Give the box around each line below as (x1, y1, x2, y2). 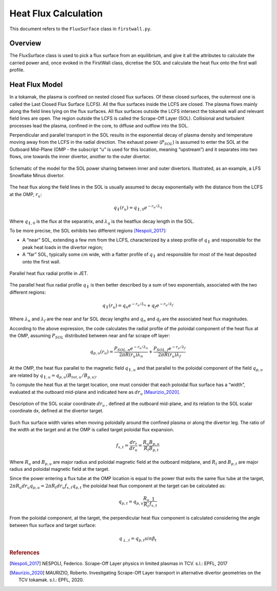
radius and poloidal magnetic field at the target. (9, 466, 110, 472)
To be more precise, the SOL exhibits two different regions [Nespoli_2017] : (9, 227, 167, 234)
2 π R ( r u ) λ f (158, 352, 182, 359)
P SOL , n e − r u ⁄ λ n (114, 345, 148, 353)
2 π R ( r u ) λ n (118, 352, 143, 359)
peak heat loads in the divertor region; (22, 244, 103, 250)
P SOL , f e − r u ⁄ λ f (153, 345, 186, 353)
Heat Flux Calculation (9, 8, 103, 19)
